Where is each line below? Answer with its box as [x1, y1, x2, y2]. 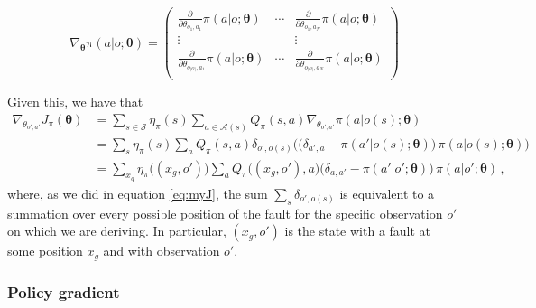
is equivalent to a [339, 183, 435, 202]
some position [7, 241, 83, 260]
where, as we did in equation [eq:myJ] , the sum [7, 183, 268, 202]
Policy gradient [7, 280, 120, 303]
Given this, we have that [7, 92, 143, 111]
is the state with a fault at [284, 221, 431, 240]
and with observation [103, 241, 220, 260]
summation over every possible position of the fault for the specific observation [7, 203, 443, 222]
